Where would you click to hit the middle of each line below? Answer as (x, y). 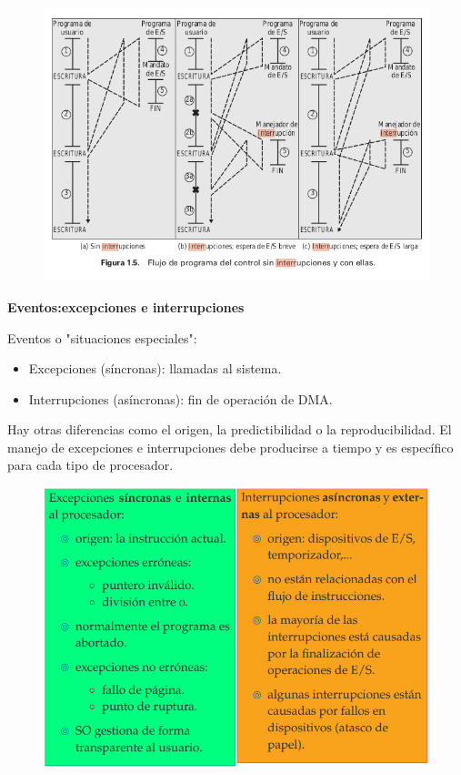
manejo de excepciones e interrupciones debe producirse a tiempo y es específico (230, 447)
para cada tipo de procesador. (90, 465)
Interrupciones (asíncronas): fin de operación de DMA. (180, 398)
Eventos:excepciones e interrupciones (126, 306)
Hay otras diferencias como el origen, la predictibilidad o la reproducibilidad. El (230, 429)
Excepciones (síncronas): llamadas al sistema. (155, 368)
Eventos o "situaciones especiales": (102, 337)
